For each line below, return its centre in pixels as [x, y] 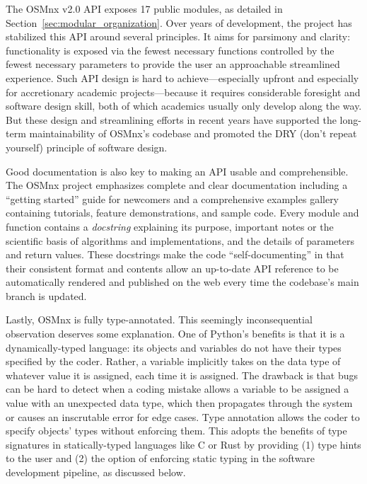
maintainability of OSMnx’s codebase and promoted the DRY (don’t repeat [193, 133]
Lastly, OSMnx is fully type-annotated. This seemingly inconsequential [159, 319]
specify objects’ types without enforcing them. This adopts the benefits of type [176, 431]
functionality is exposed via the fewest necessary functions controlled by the [170, 50]
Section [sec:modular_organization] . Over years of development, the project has [179, 22]
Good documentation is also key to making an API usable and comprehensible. [177, 171]
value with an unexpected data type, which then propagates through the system [179, 403]
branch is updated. [46, 295]
